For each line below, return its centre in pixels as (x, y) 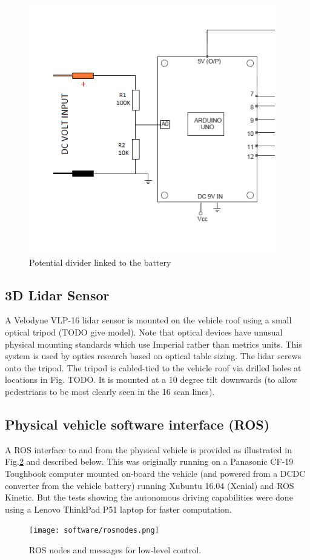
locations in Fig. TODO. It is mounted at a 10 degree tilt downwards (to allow (151, 380)
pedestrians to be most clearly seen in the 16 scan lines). (110, 391)
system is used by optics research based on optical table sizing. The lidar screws (153, 356)
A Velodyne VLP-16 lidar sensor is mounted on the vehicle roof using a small (148, 320)
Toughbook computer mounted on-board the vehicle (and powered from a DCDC (155, 473)
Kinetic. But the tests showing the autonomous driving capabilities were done (149, 497)
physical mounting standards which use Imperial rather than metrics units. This (153, 344)
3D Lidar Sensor (57, 295)
